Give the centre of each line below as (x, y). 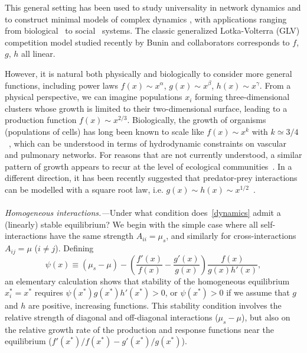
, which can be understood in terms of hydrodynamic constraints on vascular (148, 143)
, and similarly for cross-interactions (231, 236)
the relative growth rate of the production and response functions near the (139, 329)
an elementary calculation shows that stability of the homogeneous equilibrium (147, 281)
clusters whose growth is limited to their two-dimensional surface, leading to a (146, 108)
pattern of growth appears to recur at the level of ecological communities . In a (148, 166)
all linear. (38, 54)
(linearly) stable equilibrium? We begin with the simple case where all (131, 224)
